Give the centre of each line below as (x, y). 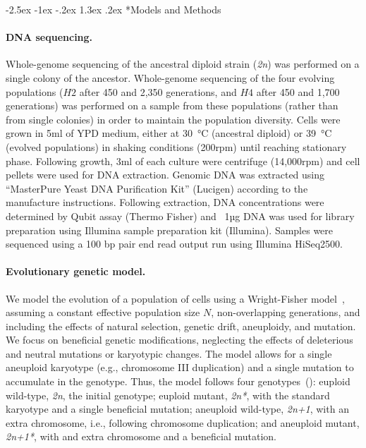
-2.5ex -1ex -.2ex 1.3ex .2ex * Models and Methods (114, 9)
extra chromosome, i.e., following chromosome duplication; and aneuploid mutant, (183, 422)
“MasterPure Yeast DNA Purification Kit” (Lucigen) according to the (157, 188)
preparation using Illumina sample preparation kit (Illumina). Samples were (170, 230)
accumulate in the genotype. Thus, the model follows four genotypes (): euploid (178, 381)
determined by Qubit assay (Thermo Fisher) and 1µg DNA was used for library (180, 216)
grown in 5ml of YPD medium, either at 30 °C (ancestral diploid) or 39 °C (169, 133)
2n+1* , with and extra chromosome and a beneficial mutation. (141, 436)
